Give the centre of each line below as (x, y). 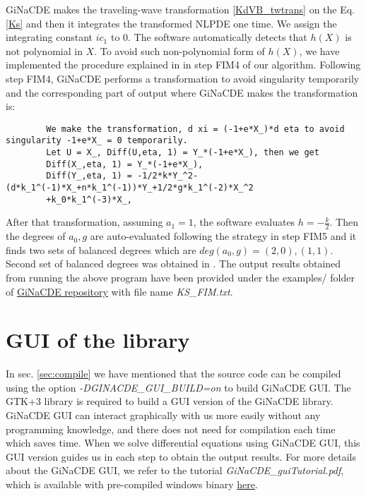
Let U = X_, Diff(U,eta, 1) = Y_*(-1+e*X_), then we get (183, 153)
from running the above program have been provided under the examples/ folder (180, 277)
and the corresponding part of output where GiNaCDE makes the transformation (182, 92)
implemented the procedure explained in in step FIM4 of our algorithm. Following (183, 65)
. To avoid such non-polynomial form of (179, 50)
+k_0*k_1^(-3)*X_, (89, 199)
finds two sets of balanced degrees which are (101, 249)
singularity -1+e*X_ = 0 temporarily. (97, 141)
